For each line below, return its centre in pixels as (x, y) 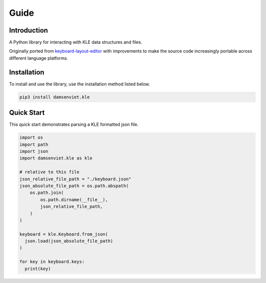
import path (34, 144)
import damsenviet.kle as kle (56, 158)
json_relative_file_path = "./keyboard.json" (75, 179)
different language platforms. (39, 58)
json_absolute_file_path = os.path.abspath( (74, 186)
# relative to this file (50, 172)
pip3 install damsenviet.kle (55, 97)
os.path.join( (47, 193)
